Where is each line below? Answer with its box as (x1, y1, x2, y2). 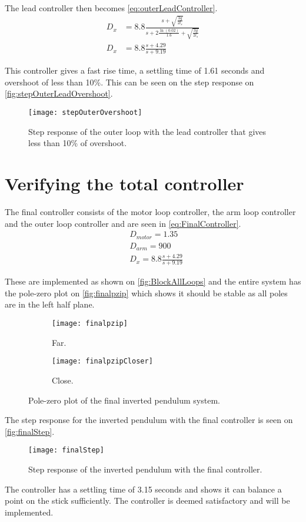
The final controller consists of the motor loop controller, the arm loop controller (5, 205, 296, 217)
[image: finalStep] (28, 446, 104, 455)
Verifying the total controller (5, 171, 244, 196)
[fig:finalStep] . (5, 425, 55, 437)
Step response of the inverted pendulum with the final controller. (28, 463, 262, 475)
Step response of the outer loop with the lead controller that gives (28, 125, 267, 137)
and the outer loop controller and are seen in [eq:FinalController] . (5, 217, 241, 229)
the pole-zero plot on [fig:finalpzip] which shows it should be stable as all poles (5, 286, 288, 299)
